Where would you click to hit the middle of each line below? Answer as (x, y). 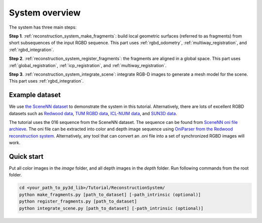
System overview (45, 13)
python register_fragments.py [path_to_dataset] (78, 201)
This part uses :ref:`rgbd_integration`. (46, 81)
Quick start (26, 156)
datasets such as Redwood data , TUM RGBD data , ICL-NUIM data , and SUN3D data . (93, 113)
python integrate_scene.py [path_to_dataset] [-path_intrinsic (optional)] (111, 208)
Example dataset (35, 95)
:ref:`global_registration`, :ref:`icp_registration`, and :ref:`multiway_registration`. (88, 65)
